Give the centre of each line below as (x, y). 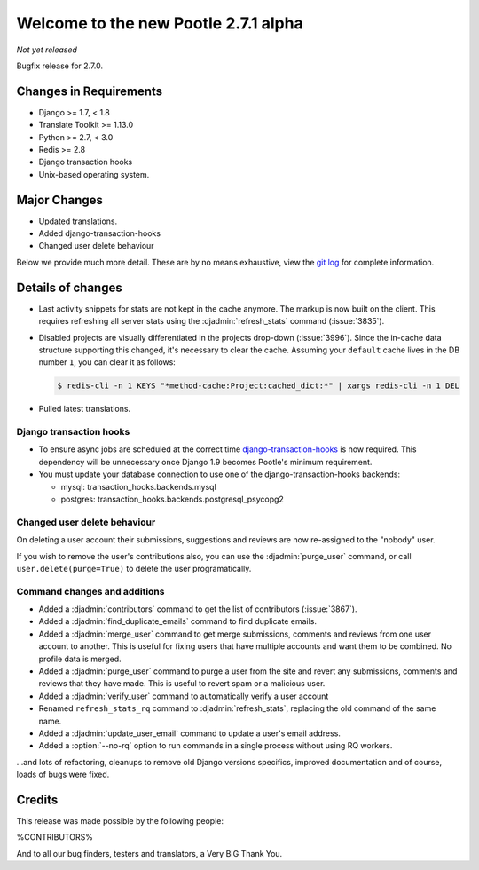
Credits (37, 799)
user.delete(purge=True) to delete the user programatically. (134, 568)
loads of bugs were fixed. (63, 775)
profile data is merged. (80, 659)
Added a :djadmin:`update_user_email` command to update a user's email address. (190, 733)
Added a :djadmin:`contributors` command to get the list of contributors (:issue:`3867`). (198, 609)
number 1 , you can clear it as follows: (107, 362)
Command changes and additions (90, 591)
